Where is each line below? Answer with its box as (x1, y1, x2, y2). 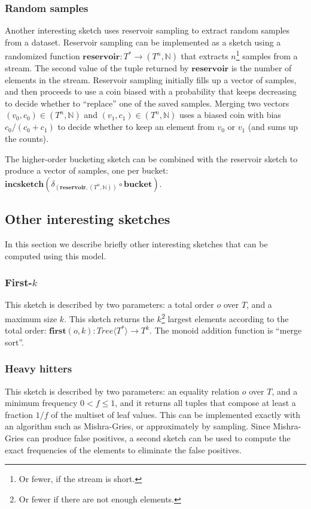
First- (5, 275, 32, 290)
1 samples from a (236, 48, 298, 62)
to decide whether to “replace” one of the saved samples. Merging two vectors (5, 96, 289, 109)
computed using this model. (5, 249, 106, 262)
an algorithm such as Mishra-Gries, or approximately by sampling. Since (5, 420, 270, 432)
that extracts (181, 50, 228, 62)
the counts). (5, 132, 48, 145)
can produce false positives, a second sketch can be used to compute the (26, 432, 291, 444)
